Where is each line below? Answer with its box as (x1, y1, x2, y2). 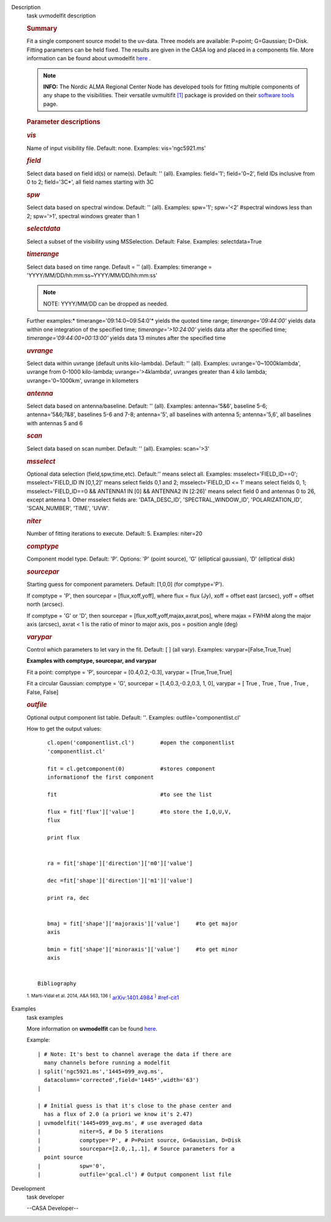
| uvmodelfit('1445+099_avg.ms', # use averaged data (37, 1119, 202, 1126)
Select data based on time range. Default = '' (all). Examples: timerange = (26, 263, 213, 270)
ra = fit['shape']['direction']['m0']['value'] (47, 859, 193, 867)
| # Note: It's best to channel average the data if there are (37, 1051, 232, 1057)
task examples (26, 1014, 64, 1021)
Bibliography (37, 980, 77, 987)
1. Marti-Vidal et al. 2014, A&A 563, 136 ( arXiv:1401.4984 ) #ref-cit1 (26, 993, 179, 1001)
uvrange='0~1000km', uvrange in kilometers (26, 377, 139, 384)
